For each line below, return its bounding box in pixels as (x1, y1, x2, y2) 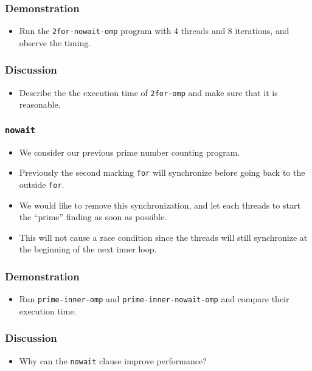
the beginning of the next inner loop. (19, 243, 157, 255)
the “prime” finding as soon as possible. (19, 210, 167, 223)
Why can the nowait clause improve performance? (19, 354, 207, 367)
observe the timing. (19, 36, 91, 49)
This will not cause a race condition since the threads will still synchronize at (19, 231, 308, 243)
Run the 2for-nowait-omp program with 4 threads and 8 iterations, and (19, 24, 289, 37)
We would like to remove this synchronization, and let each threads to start (19, 198, 300, 211)
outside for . (19, 178, 64, 190)
